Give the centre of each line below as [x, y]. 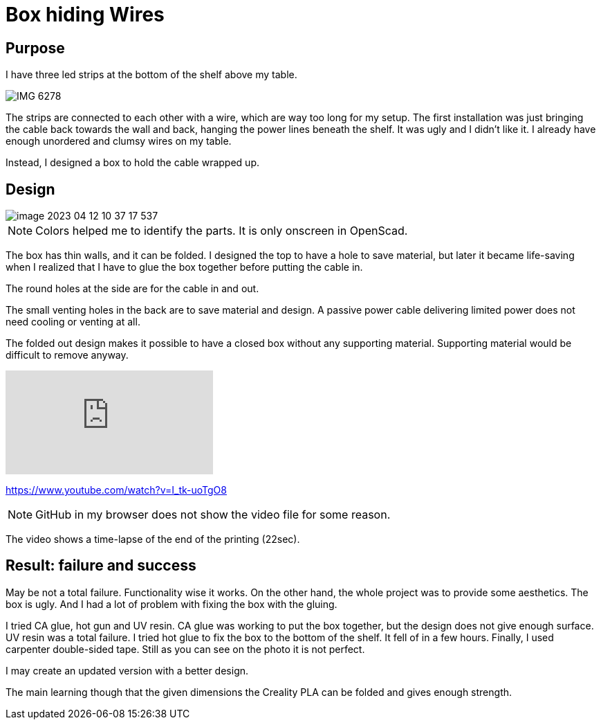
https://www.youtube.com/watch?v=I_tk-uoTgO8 [116, 490]
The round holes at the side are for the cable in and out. [132, 289]
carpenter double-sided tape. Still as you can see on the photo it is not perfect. [185, 649]
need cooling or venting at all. [73, 322]
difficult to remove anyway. [67, 355]
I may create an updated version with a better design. [127, 670]
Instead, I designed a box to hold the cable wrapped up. [132, 163]
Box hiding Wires [85, 15]
